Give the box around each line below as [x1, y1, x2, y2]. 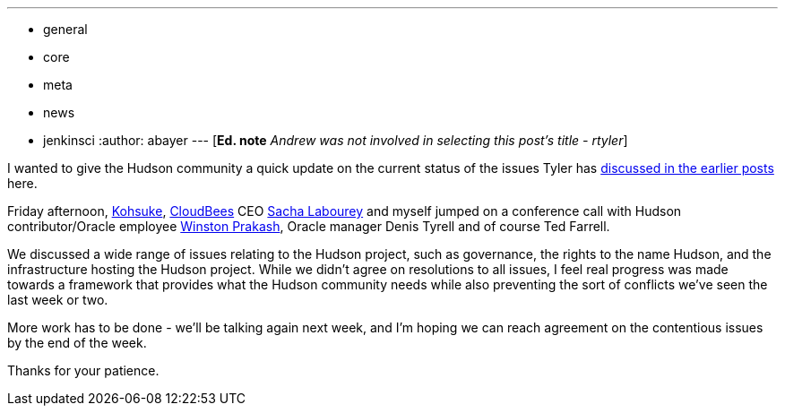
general [43, 22, 88, 37]
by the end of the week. [7, 335, 147, 350]
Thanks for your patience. [7, 363, 160, 378]
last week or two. [7, 292, 108, 307]
